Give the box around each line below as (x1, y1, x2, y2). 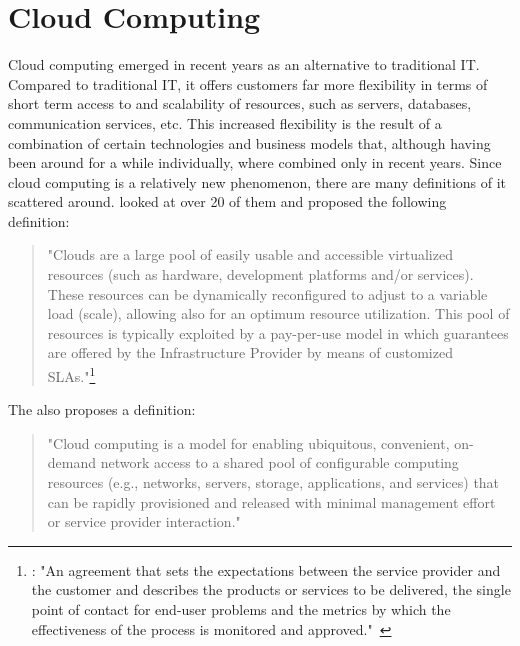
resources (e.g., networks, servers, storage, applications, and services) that (47, 472, 500, 493)
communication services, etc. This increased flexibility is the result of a (8, 112, 442, 133)
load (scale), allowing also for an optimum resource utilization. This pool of (47, 303, 510, 324)
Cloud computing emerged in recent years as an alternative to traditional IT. (8, 54, 480, 75)
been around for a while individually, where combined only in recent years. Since (8, 152, 502, 173)
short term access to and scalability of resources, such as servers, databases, (8, 93, 472, 114)
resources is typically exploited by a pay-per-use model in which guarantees (47, 322, 509, 343)
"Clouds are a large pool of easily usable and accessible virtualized (47, 244, 453, 265)
